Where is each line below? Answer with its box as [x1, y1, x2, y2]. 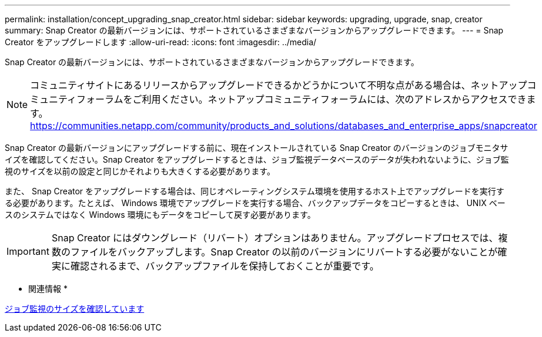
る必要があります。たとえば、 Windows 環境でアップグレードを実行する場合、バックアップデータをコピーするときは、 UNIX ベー [5, 198, 506, 208]
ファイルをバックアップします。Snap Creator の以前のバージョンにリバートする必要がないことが [70, 246, 498, 258]
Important [6, 245, 49, 257]
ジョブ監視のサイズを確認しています [5, 304, 145, 314]
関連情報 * [28, 284, 68, 294]
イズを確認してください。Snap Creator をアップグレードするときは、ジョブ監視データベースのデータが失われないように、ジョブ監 [5, 154, 509, 164]
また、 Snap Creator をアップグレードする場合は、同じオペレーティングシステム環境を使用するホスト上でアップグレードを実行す [5, 186, 504, 196]
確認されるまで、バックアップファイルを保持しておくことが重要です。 [70, 260, 379, 272]
